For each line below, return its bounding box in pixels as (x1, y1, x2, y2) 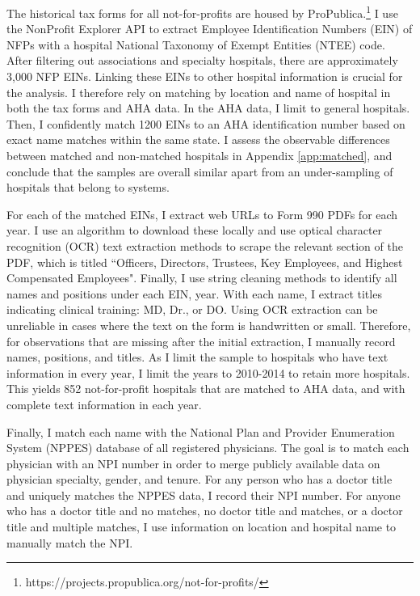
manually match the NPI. (6, 534, 133, 551)
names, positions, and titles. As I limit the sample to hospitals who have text (6, 349, 388, 366)
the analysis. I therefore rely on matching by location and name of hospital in (6, 83, 391, 100)
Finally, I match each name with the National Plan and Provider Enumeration (6, 423, 395, 440)
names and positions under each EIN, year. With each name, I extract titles (6, 285, 382, 302)
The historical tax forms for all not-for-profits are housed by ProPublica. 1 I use (6, 2, 398, 21)
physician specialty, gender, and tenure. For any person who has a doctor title (6, 471, 393, 488)
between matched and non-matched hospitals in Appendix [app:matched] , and (6, 147, 393, 163)
